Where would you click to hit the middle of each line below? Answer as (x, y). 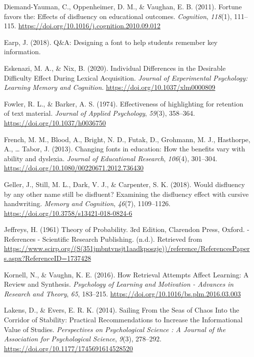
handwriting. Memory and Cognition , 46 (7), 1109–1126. (87, 203)
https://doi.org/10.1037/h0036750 (55, 122)
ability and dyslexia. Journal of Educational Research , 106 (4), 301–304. (111, 158)
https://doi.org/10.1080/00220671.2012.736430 (74, 168)
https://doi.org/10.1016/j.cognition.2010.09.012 (89, 26)
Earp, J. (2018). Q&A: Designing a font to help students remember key (111, 42)
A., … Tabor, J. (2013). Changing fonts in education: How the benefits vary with (125, 149)
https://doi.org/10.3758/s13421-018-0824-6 (68, 213)
